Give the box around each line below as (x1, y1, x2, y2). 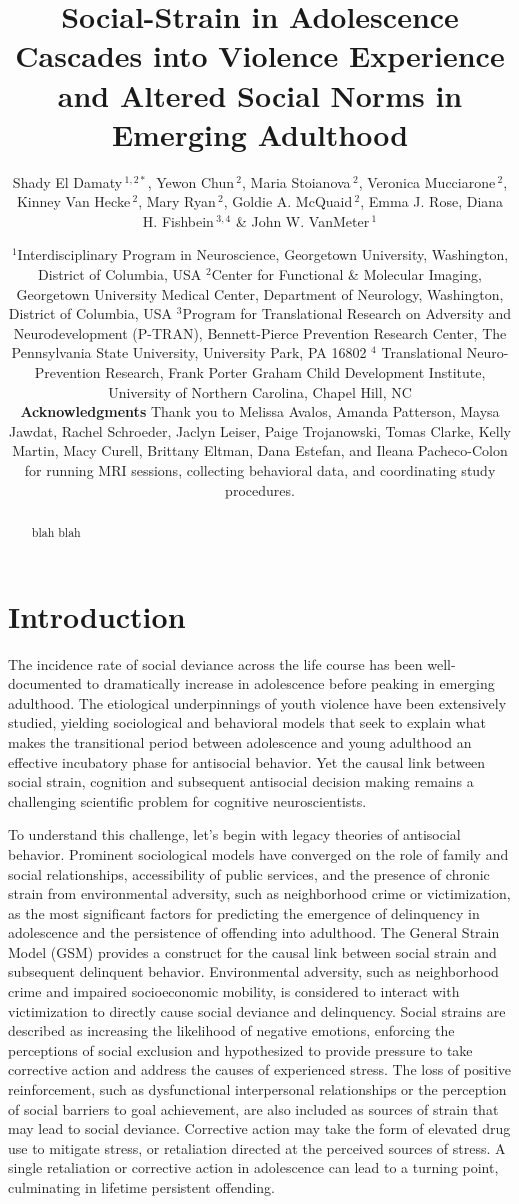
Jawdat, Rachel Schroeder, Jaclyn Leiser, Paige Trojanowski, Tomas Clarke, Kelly (9, 420, 511, 441)
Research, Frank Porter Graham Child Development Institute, (105, 362, 486, 383)
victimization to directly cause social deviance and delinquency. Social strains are (8, 1000, 506, 1021)
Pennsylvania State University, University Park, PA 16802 (11, 342, 367, 363)
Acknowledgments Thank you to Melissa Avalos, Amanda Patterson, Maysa (20, 401, 500, 422)
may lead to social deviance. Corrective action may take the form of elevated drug (8, 1118, 511, 1139)
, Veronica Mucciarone (358, 171, 496, 192)
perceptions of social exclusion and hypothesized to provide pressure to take (8, 1039, 473, 1060)
